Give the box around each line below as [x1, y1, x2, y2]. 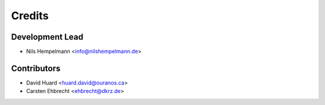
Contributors [11, 63, 61, 73]
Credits [11, 9, 49, 22]
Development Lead [11, 32, 84, 42]
